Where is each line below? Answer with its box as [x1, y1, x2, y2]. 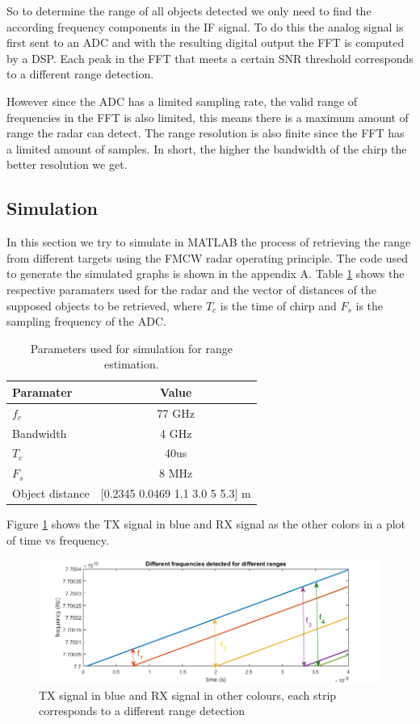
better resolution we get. [6, 156, 128, 173]
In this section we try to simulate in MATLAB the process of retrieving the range [6, 234, 411, 250]
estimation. [103, 356, 159, 373]
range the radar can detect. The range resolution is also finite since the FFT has [6, 124, 405, 141]
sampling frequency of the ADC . [6, 313, 166, 330]
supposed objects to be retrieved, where [6, 297, 203, 314]
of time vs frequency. [6, 531, 109, 548]
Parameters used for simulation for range [30, 339, 233, 356]
